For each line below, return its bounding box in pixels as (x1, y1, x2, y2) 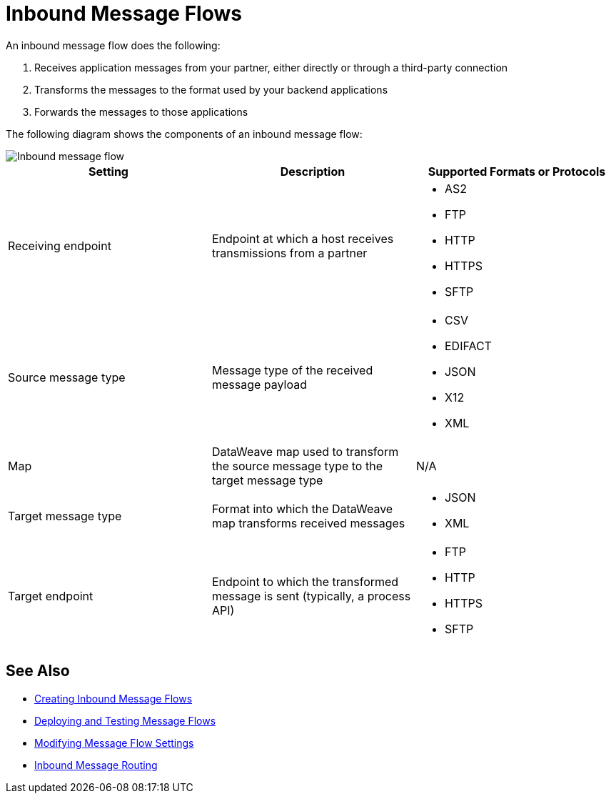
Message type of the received (211, 362, 373, 377)
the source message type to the (211, 458, 383, 473)
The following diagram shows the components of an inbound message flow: (6, 127, 363, 140)
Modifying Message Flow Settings (34, 736, 194, 749)
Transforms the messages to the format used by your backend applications (34, 83, 388, 96)
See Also (6, 662, 70, 680)
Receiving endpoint (8, 238, 111, 253)
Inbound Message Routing (34, 758, 158, 771)
